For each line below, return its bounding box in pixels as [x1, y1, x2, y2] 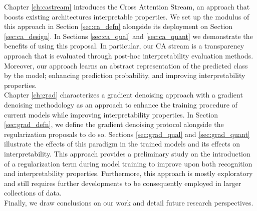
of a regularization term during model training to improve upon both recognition [4, 158, 252, 168]
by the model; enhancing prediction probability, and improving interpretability [4, 70, 245, 80]
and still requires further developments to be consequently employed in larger [4, 177, 241, 188]
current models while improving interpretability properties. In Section [4, 109, 218, 119]
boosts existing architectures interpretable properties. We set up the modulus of [4, 11, 249, 21]
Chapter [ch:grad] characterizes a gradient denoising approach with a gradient [4, 89, 243, 100]
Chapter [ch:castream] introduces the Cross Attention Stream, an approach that [4, 1, 250, 11]
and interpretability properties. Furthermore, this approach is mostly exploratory [4, 168, 253, 178]
